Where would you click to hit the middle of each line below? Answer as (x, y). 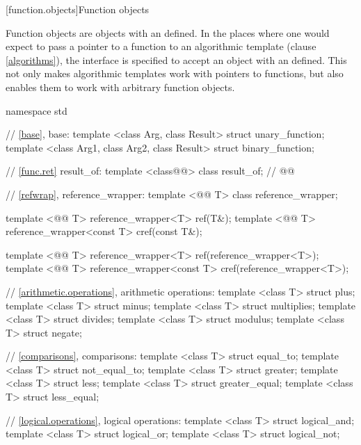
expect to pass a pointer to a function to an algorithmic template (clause (161, 46)
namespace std (37, 110)
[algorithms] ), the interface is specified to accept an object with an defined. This (176, 59)
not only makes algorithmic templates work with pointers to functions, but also (175, 73)
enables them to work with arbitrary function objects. (120, 87)
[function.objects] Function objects (78, 9)
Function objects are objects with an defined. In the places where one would (168, 32)
